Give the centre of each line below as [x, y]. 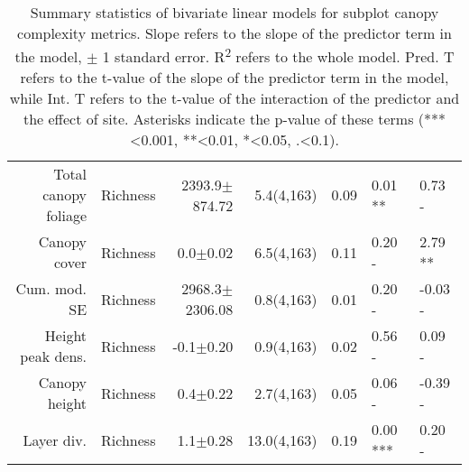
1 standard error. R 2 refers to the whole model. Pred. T [278, 56]
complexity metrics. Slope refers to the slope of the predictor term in [234, 33]
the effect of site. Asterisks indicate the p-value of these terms [218, 119]
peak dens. [54, 356]
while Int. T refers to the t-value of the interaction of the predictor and [234, 98]
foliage [67, 216]
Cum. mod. [51, 289]
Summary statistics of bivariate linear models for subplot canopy [234, 12]
